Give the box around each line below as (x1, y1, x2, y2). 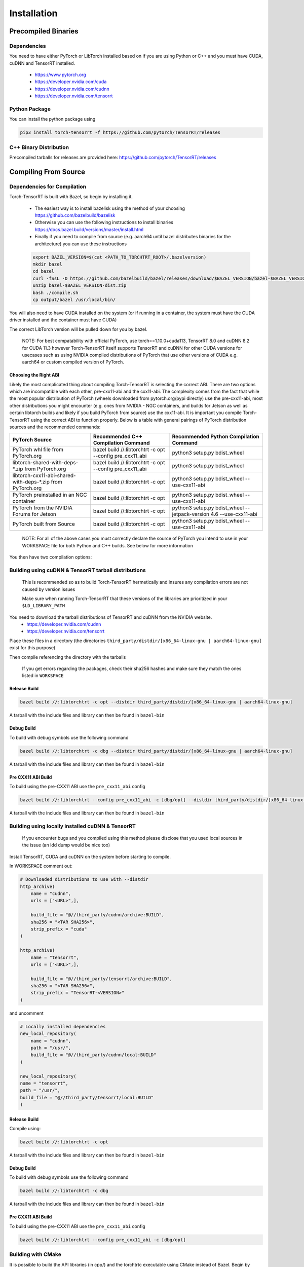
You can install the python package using (9, 116, 96, 122)
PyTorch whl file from (12, 446, 63, 453)
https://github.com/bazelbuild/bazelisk (34, 212, 116, 218)
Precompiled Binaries (9, 27, 79, 35)
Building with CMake (9, 1251, 62, 1258)
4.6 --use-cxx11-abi (210, 511, 258, 518)
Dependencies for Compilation (9, 183, 86, 190)
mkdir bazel (32, 262, 63, 267)
